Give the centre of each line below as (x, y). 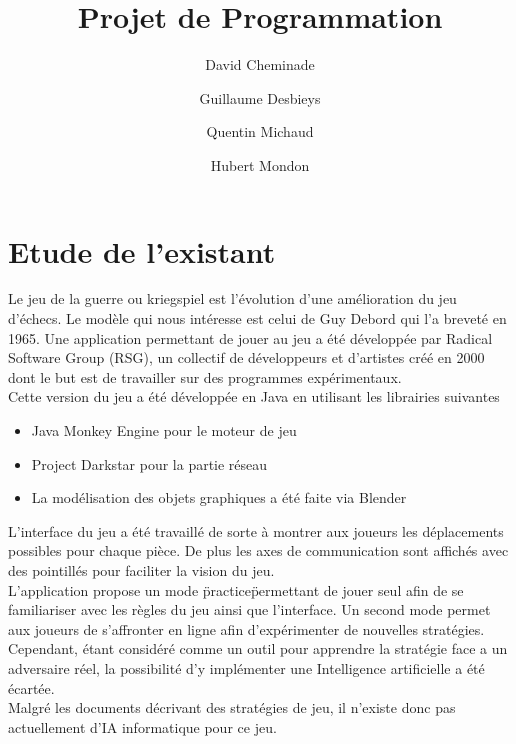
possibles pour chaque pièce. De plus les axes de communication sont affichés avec (258, 550)
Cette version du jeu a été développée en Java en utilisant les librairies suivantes (254, 396)
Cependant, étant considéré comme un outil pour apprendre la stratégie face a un (258, 648)
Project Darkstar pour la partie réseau (149, 463)
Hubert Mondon (260, 164)
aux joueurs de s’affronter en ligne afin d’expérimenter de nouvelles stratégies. (246, 628)
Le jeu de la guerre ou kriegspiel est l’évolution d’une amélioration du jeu (232, 298)
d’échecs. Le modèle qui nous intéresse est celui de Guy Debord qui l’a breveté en (257, 318)
